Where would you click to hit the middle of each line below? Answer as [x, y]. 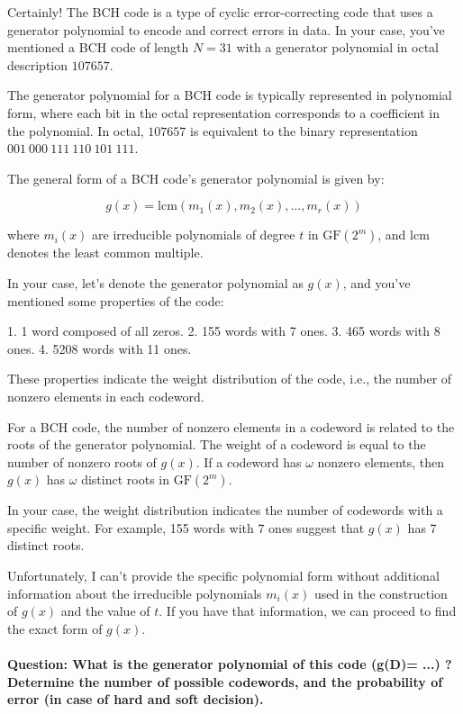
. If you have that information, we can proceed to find [308, 611]
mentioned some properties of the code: [116, 300]
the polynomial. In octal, [76, 130]
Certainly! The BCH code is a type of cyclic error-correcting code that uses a [220, 12]
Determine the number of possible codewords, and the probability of [225, 681]
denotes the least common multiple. [105, 253]
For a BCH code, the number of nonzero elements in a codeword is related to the [231, 426]
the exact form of [55, 628]
